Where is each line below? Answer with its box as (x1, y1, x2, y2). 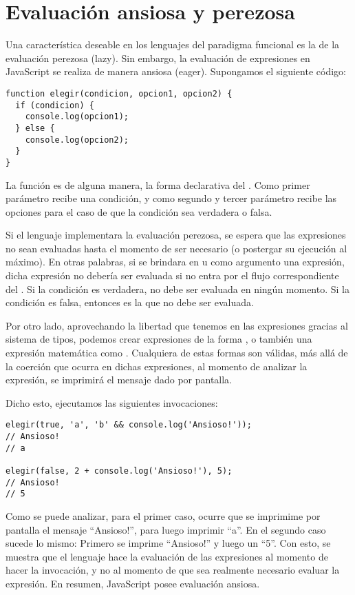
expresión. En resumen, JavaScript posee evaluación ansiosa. (6, 576, 260, 590)
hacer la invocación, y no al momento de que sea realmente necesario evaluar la (6, 563, 340, 577)
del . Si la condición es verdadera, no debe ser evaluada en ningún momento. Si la (6, 281, 349, 296)
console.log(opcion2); (25, 134, 129, 145)
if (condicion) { (15, 100, 94, 110)
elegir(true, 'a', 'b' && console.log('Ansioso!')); (6, 420, 252, 430)
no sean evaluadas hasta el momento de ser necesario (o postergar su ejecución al (6, 241, 347, 255)
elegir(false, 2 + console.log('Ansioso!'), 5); (6, 466, 233, 476)
